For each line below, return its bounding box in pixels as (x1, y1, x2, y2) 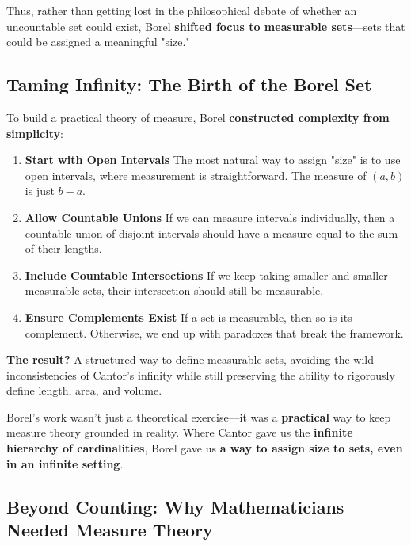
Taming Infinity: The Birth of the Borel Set (6, 72, 372, 97)
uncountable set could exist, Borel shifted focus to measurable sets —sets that (6, 17, 405, 34)
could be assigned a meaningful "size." (6, 33, 190, 50)
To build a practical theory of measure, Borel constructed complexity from (6, 109, 390, 125)
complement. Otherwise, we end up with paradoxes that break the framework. (25, 324, 404, 341)
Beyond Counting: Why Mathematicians (6, 494, 344, 518)
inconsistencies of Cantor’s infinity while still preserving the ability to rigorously (6, 366, 395, 383)
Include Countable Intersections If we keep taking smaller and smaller (25, 266, 388, 283)
